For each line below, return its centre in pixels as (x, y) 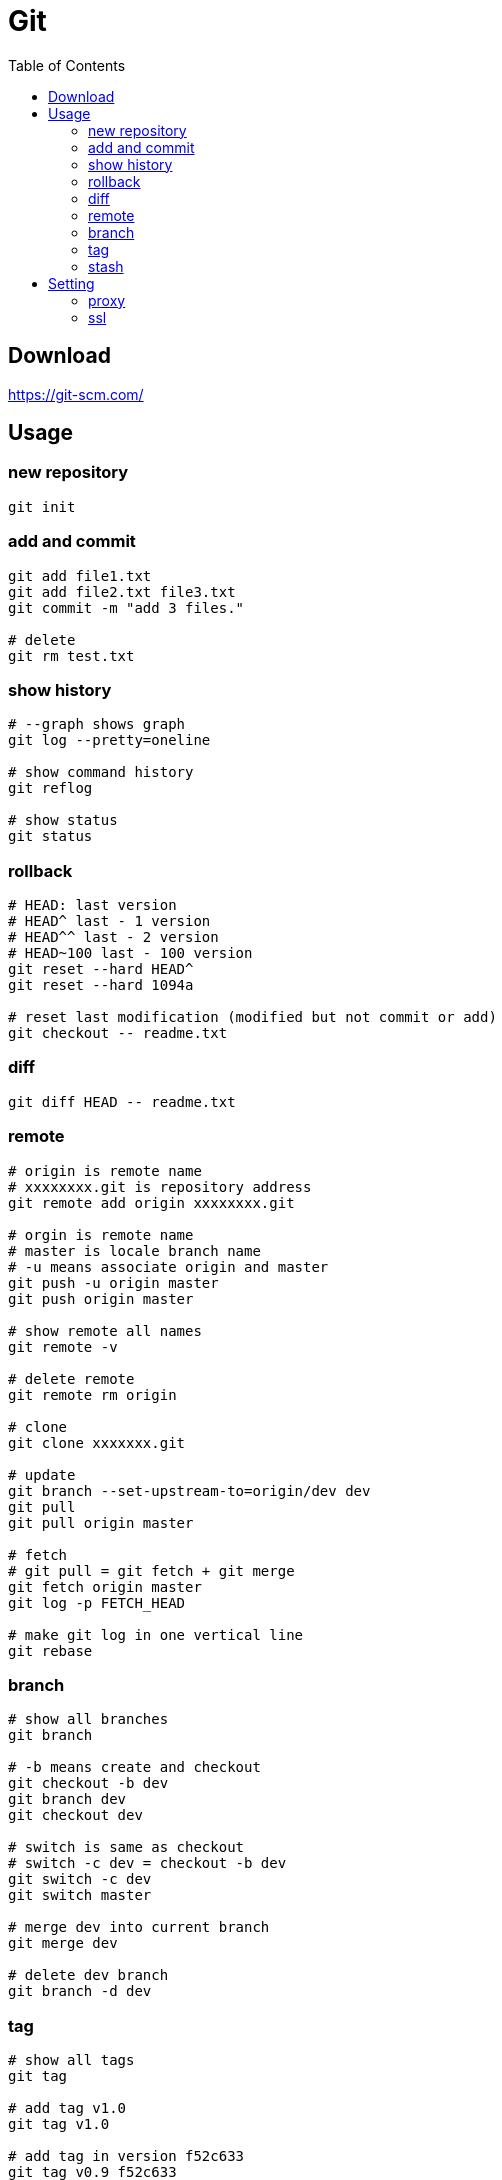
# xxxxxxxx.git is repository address (160, 1186)
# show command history (101, 772)
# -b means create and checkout (134, 1767)
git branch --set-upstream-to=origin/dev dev (189, 1490)
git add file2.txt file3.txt (122, 591)
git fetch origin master (105, 1586)
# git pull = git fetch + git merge (151, 1570)
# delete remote (71, 1378)
